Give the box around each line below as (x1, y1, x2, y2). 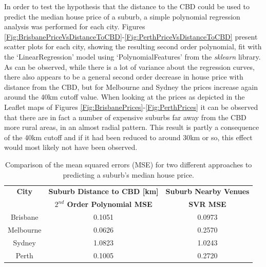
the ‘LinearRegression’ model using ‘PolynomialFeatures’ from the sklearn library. (4, 51, 261, 62)
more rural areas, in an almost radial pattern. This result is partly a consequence (4, 122, 259, 132)
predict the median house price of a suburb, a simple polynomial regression (4, 11, 240, 22)
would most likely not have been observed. (4, 142, 138, 152)
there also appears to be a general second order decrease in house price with (4, 71, 243, 82)
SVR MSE (188, 199, 226, 209)
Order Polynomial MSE (67, 199, 153, 209)
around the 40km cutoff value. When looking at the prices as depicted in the (4, 91, 245, 102)
